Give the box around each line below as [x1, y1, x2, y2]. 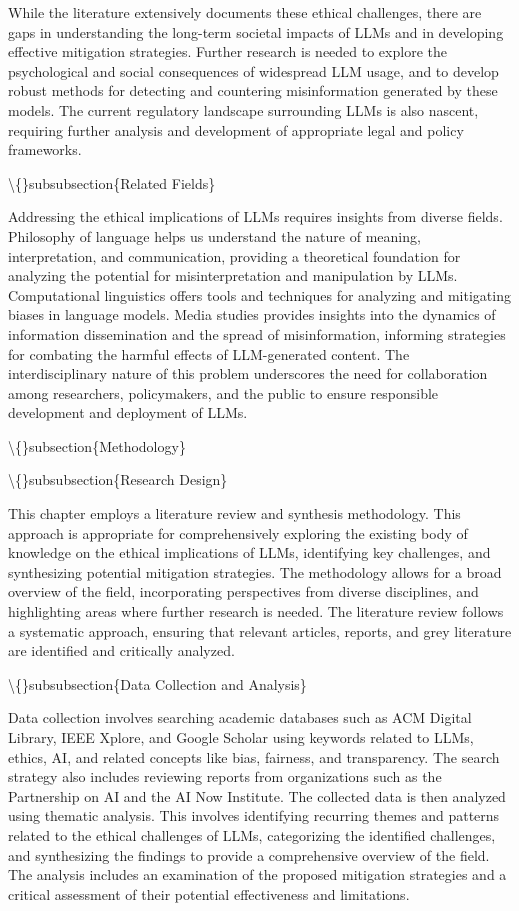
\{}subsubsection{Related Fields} [8, 172, 216, 193]
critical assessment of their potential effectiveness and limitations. [8, 883, 410, 904]
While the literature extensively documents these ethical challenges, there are [8, 2, 482, 22]
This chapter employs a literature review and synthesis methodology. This [8, 503, 461, 524]
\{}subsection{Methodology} [8, 435, 186, 456]
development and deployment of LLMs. [8, 402, 248, 423]
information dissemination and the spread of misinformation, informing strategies [8, 323, 506, 344]
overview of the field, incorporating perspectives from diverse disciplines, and [8, 581, 479, 602]
